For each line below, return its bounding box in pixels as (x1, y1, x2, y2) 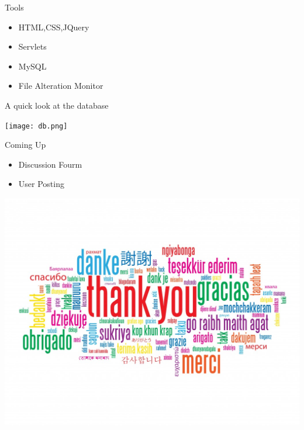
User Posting (18, 178, 64, 190)
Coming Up (5, 138, 46, 151)
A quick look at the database (5, 99, 109, 111)
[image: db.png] (5, 122, 68, 130)
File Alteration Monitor (18, 79, 103, 92)
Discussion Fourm (18, 158, 82, 170)
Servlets (18, 40, 47, 53)
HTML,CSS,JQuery (18, 20, 89, 33)
